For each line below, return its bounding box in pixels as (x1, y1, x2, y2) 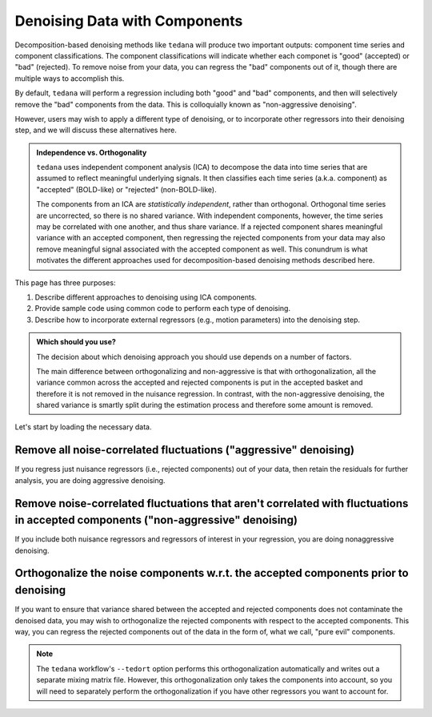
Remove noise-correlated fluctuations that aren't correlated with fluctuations (14, 497, 409, 510)
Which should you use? (36, 337, 116, 347)
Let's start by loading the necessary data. (14, 422, 152, 432)
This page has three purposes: (14, 277, 116, 288)
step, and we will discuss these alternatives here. (14, 125, 178, 135)
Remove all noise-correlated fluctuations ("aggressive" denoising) (14, 443, 355, 457)
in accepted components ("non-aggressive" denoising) (14, 514, 298, 527)
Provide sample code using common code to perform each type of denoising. (34, 304, 291, 313)
